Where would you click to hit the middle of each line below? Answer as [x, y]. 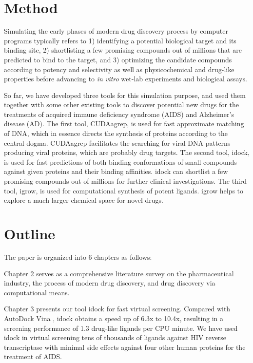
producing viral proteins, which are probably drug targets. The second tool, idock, [127, 152]
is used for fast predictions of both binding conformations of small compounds [120, 162]
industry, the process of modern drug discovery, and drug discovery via [110, 283]
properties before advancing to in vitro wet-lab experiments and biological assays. [126, 79]
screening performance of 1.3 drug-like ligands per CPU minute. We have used [121, 328]
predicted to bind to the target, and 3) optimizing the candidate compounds [118, 59]
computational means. [37, 292]
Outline [30, 233]
